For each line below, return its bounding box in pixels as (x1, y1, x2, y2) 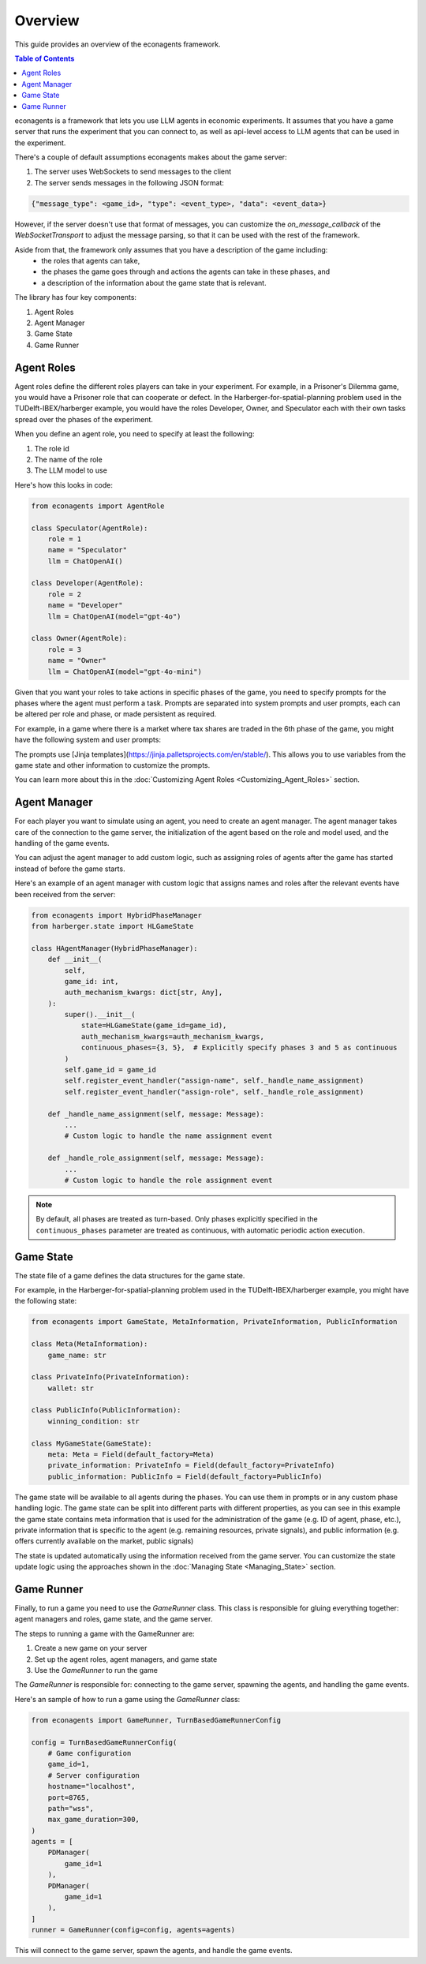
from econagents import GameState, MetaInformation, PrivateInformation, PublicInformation (31, 1318, 398, 1326)
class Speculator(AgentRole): (31, 523, 148, 533)
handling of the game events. (14, 839, 110, 847)
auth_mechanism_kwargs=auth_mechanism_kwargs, (80, 1032, 264, 1041)
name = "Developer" (47, 600, 124, 610)
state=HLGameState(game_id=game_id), (80, 1021, 227, 1030)
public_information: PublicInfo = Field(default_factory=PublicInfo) (47, 1472, 323, 1481)
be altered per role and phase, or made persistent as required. (14, 709, 217, 719)
